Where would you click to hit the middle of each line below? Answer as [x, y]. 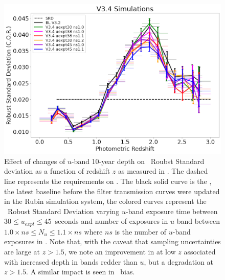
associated [200, 251]
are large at [22, 251]
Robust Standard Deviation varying [63, 211]
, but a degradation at [178, 261]
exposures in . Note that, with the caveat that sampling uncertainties [112, 241]
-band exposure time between [172, 211]
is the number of [141, 231]
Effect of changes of [35, 161]
